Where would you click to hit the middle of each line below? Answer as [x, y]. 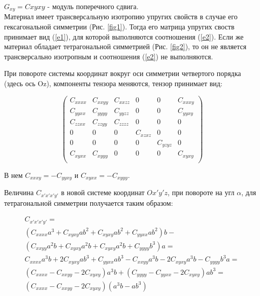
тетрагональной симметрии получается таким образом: [89, 202]
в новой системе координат [103, 192]
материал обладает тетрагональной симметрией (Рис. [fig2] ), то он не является [125, 46]
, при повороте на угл [201, 192]
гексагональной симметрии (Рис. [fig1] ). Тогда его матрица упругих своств [119, 27]
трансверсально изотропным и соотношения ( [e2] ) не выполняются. [109, 56]
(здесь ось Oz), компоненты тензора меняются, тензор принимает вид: [113, 83]
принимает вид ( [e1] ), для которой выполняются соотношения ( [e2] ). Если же [124, 36]
